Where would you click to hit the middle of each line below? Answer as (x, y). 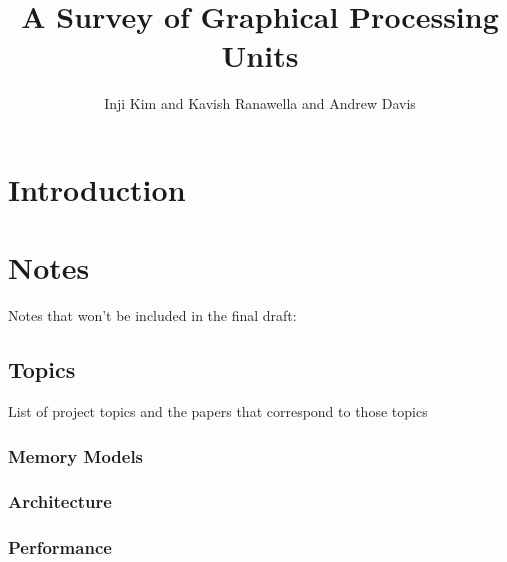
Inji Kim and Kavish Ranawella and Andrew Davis (260, 103)
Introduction (97, 188)
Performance (60, 547)
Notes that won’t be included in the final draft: (152, 315)
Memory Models (76, 455)
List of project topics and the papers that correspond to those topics (218, 411)
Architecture (60, 501)
